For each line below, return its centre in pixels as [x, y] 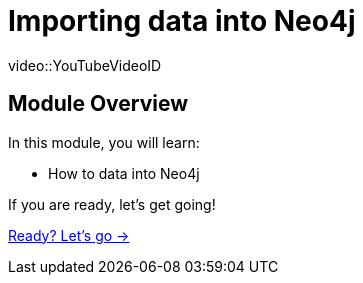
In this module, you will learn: [104, 142]
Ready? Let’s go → [69, 235]
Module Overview [98, 104]
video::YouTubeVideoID [85, 65]
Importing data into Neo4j [182, 21]
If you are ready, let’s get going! [112, 204]
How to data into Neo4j [124, 173]
